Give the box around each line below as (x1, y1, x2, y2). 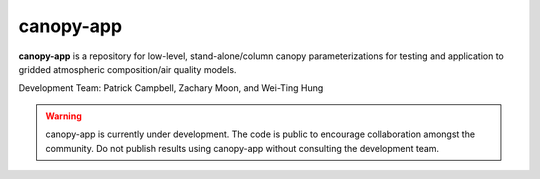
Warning (45, 110, 82, 122)
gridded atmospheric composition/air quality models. (18, 63, 237, 75)
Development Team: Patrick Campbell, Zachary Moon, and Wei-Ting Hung (18, 82, 324, 94)
